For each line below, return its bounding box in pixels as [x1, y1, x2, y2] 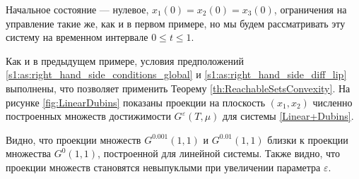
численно [312, 94, 353, 109]
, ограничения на [273, 2, 347, 16]
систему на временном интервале [6, 30, 148, 44]
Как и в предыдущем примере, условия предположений [6, 53, 244, 68]
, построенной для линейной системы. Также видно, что [98, 146, 340, 161]
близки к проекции [267, 132, 348, 147]
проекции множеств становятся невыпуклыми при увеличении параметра [6, 159, 321, 174]
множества [6, 146, 52, 161]
